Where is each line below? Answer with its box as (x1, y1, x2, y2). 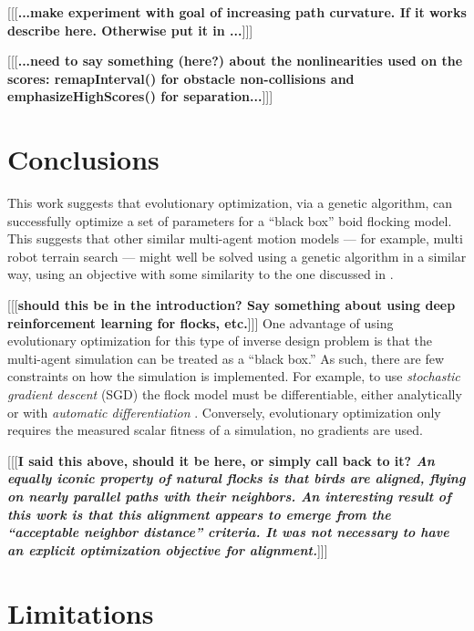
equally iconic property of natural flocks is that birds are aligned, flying (7, 469, 466, 488)
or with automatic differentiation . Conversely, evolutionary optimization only (7, 402, 441, 421)
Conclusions (7, 140, 160, 178)
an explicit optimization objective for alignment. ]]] (7, 540, 328, 559)
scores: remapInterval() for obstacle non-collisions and (7, 68, 355, 88)
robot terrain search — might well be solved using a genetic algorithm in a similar (7, 246, 467, 265)
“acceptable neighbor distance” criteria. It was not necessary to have (7, 522, 449, 542)
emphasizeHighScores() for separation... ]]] (7, 87, 273, 106)
